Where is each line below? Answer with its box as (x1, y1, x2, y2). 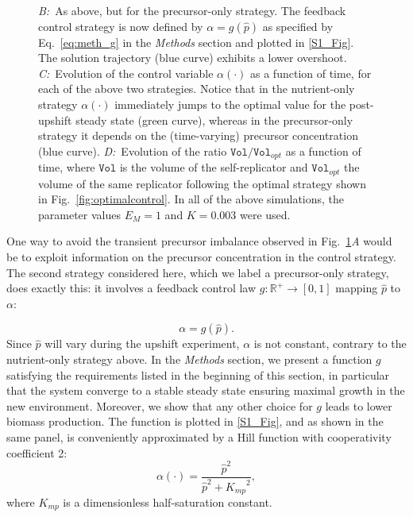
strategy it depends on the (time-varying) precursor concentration (38, 127, 358, 144)
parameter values (38, 206, 121, 222)
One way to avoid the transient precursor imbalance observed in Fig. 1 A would (6, 233, 392, 249)
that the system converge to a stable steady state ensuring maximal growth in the (6, 382, 405, 399)
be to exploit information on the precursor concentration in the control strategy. (6, 249, 396, 265)
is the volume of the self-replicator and (119, 159, 308, 176)
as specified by (262, 17, 334, 34)
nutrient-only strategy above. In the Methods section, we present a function (6, 351, 372, 367)
